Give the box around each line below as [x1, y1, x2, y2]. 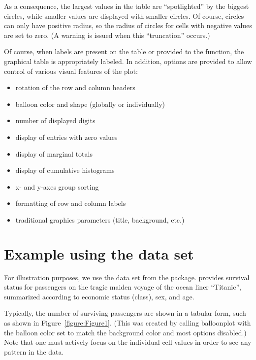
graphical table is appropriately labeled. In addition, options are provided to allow [4, 56, 252, 66]
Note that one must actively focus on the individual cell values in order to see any [4, 337, 252, 347]
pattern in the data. [4, 346, 64, 357]
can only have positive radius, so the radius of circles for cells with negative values [4, 20, 252, 31]
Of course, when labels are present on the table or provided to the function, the [4, 46, 244, 57]
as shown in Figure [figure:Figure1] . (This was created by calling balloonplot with [4, 318, 251, 327]
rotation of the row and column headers [15, 82, 135, 93]
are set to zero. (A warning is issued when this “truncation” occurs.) [4, 30, 210, 40]
